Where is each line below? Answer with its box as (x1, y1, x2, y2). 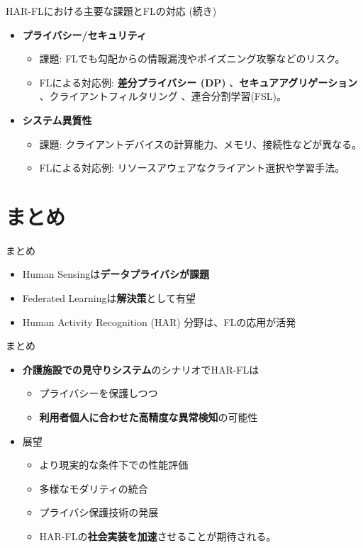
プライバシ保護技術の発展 (39, 505, 159, 520)
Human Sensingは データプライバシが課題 (22, 267, 209, 281)
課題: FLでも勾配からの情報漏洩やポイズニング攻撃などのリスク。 (39, 51, 345, 66)
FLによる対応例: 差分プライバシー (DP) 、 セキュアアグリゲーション (39, 74, 357, 89)
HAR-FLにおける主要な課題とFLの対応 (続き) (6, 4, 217, 18)
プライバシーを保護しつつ (39, 386, 158, 401)
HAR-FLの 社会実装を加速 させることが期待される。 (39, 529, 277, 543)
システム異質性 (22, 112, 92, 127)
